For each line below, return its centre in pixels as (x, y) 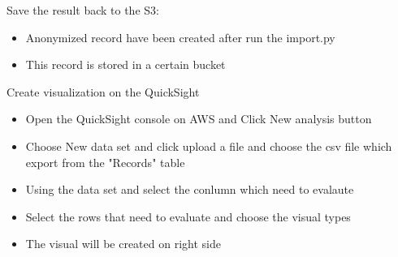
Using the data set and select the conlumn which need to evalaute (190, 189)
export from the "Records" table (105, 162)
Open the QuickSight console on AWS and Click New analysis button (199, 119)
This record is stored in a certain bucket (125, 64)
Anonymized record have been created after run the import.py (180, 37)
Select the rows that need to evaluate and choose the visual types (188, 216)
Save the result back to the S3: (83, 10)
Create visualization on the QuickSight (103, 91)
